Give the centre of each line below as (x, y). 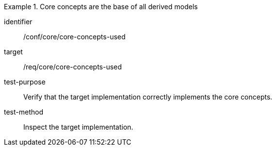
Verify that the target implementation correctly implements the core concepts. (148, 97)
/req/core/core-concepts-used (73, 67)
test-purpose (25, 82)
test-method (24, 112)
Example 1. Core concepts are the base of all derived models (101, 7)
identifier (18, 22)
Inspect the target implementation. (78, 127)
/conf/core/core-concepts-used (75, 37)
